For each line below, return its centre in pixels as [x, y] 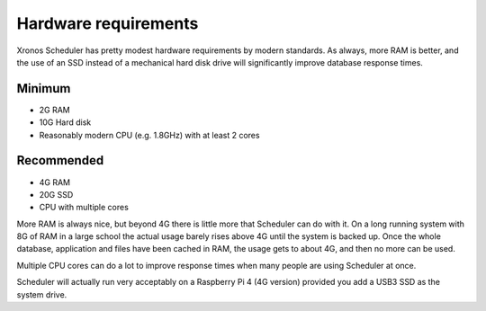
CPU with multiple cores [84, 208]
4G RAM [55, 182]
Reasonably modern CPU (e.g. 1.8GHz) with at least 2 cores [149, 135]
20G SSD [56, 194]
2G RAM [55, 110]
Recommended [60, 160]
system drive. [42, 294]
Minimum [44, 89]
